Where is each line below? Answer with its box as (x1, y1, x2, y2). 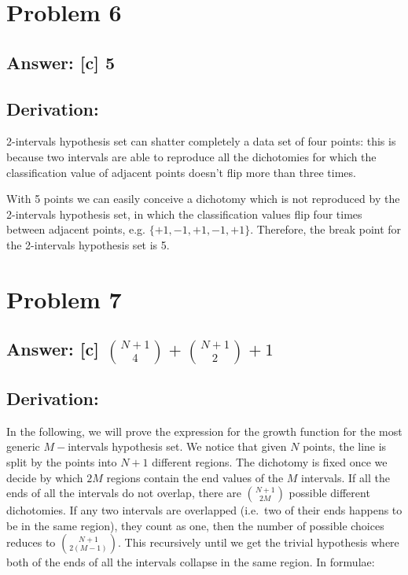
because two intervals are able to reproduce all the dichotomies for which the (6, 148, 377, 164)
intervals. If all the (301, 469, 390, 485)
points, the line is (303, 438, 387, 455)
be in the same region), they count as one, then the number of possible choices (6, 517, 384, 533)
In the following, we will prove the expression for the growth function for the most (6, 422, 402, 439)
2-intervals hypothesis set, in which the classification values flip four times (6, 205, 362, 222)
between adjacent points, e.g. (6, 221, 146, 238)
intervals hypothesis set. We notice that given (68, 438, 287, 455)
